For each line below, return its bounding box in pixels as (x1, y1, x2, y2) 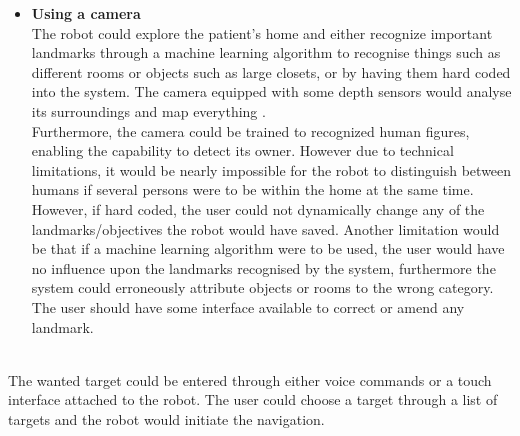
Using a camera (31, 3, 141, 23)
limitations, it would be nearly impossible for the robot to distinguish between (31, 159, 512, 180)
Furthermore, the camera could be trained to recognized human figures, (31, 120, 470, 141)
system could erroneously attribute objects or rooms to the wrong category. (31, 277, 494, 298)
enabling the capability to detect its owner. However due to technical (31, 140, 454, 161)
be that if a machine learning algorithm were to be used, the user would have (31, 238, 505, 259)
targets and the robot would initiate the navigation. (8, 408, 325, 429)
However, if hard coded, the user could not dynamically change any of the (31, 198, 485, 219)
